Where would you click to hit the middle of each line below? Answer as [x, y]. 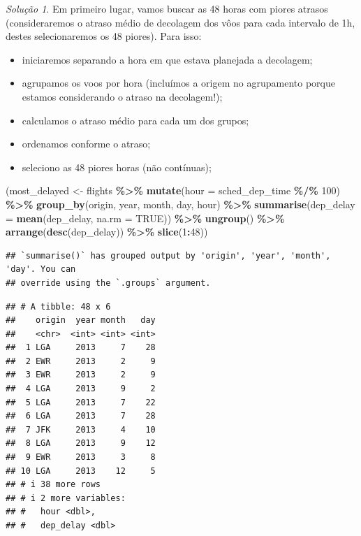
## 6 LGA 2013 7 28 [81, 416]
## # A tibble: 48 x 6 [58, 306]
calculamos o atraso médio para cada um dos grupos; [135, 120]
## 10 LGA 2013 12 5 [81, 471]
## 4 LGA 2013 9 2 [81, 389]
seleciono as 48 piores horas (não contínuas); [117, 167]
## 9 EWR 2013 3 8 [81, 457]
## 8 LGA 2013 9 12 [81, 443]
